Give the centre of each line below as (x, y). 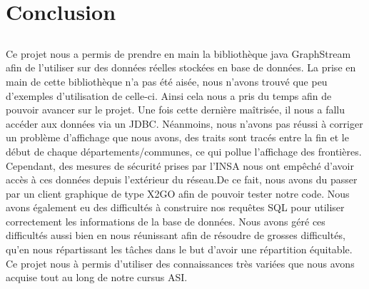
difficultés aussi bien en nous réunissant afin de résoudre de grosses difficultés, (176, 235)
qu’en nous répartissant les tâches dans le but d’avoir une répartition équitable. (179, 249)
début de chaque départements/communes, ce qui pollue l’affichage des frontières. (184, 151)
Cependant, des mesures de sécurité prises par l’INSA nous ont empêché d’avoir (180, 165)
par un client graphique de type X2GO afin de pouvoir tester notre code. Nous (178, 193)
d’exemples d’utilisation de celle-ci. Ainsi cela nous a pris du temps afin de (169, 95)
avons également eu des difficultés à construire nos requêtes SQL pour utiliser (175, 207)
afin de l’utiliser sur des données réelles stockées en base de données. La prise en (181, 67)
